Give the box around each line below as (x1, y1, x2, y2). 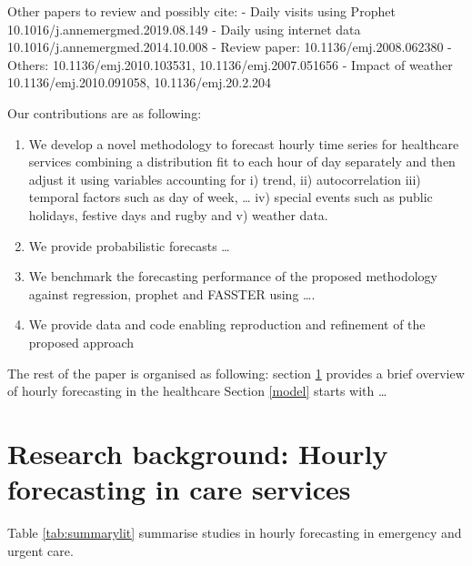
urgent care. (7, 541, 74, 560)
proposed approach (28, 332, 135, 351)
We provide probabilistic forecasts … (28, 236, 230, 255)
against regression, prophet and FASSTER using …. (28, 284, 316, 303)
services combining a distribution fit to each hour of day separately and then (28, 152, 456, 171)
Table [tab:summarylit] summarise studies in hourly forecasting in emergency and (7, 523, 462, 541)
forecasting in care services (7, 470, 351, 508)
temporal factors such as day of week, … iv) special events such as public (28, 187, 433, 207)
